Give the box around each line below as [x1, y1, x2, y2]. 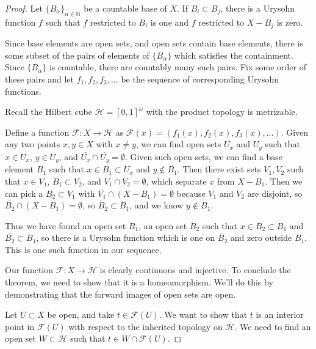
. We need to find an [234, 320, 311, 332]
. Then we [265, 174, 303, 187]
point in [5, 320, 35, 332]
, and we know [129, 199, 184, 211]
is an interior [256, 308, 304, 321]
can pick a [5, 186, 43, 199]
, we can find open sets [135, 138, 221, 150]
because [176, 186, 206, 199]
